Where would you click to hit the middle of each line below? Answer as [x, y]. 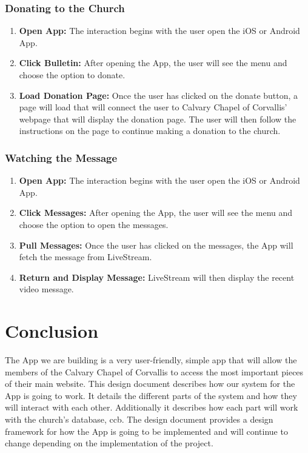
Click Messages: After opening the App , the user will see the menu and [156, 213]
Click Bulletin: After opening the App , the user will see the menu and [153, 63]
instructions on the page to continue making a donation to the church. [150, 131]
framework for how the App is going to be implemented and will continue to [146, 431]
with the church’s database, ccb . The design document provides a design [139, 419]
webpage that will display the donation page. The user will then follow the [158, 119]
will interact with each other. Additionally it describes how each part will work [152, 407]
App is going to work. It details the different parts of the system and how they [151, 395]
